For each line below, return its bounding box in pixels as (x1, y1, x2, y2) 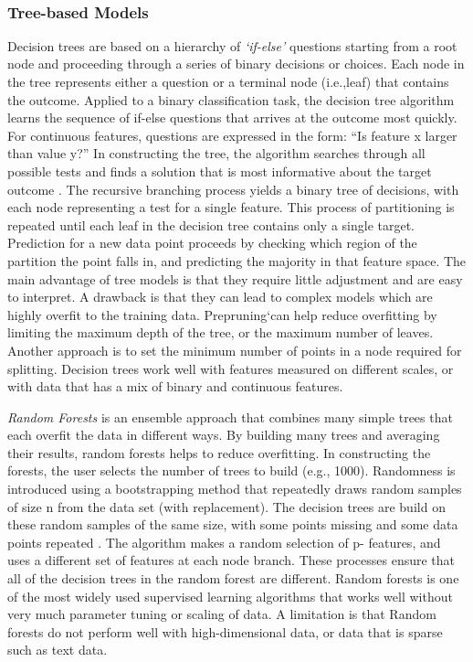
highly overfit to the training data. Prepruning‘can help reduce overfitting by (7, 304, 437, 324)
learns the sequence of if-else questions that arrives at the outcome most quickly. (7, 108, 457, 127)
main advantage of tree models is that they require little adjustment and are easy (7, 269, 463, 288)
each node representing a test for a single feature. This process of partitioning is (7, 198, 455, 217)
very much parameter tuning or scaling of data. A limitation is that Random (7, 604, 436, 624)
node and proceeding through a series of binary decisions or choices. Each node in (7, 54, 465, 73)
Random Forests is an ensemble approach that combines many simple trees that (7, 407, 453, 426)
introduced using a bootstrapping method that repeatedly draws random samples (7, 479, 462, 498)
